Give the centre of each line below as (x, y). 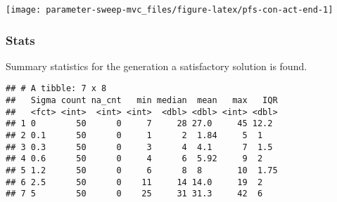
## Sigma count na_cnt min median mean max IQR (142, 101)
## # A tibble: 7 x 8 (56, 89)
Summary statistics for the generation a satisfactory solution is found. (157, 66)
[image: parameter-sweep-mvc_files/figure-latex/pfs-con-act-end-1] (170, 10)
